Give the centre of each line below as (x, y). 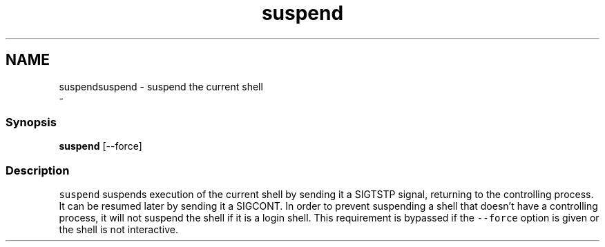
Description (38, 170)
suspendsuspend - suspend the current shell (161, 86)
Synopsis (31, 122)
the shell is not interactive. (118, 230)
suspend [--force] (100, 146)
